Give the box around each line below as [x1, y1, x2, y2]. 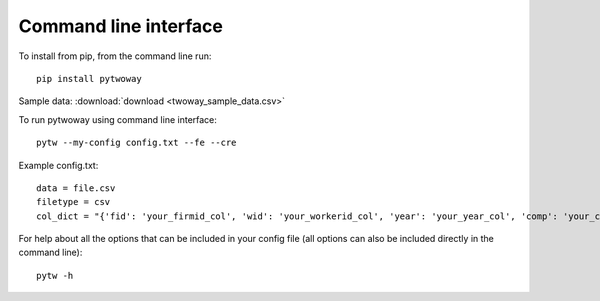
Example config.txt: [18, 159, 99, 171]
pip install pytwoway [36, 73, 142, 84]
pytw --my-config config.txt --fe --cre [36, 137, 237, 149]
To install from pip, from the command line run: [18, 50, 212, 62]
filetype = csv [36, 196, 111, 208]
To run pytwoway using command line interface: [18, 113, 217, 125]
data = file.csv [36, 182, 116, 194]
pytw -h [36, 270, 74, 281]
